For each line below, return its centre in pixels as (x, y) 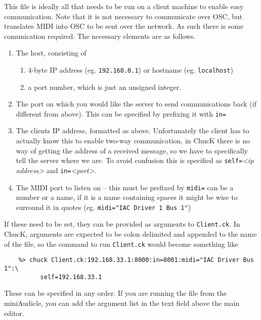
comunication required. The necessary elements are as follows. (100, 36)
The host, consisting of (51, 53)
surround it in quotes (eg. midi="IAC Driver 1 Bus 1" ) (103, 207)
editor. (14, 313)
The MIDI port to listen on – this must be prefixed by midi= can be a (125, 187)
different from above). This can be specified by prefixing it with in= (121, 113)
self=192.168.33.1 (71, 277)
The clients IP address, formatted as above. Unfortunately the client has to (133, 130)
